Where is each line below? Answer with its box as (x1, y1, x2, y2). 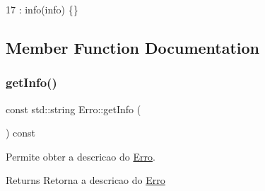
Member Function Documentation (6, 36, 260, 58)
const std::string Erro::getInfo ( (6, 101, 141, 116)
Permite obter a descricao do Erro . (6, 149, 155, 163)
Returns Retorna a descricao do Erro (6, 173, 165, 187)
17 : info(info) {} (6, 2, 78, 16)
